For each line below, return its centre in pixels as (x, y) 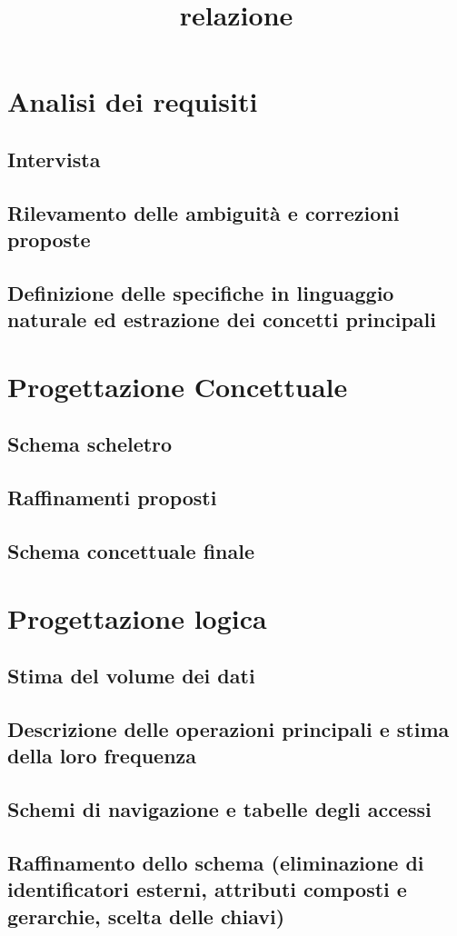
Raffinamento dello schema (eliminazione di (216, 862)
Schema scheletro (90, 444)
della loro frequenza (102, 756)
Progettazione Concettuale (178, 386)
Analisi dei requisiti (133, 101)
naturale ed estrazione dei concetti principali (222, 319)
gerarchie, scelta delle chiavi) (146, 916)
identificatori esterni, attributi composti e (207, 889)
